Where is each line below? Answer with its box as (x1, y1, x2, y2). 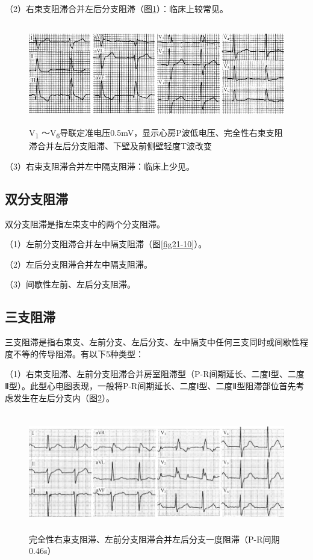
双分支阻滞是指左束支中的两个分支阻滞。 (5, 217, 165, 230)
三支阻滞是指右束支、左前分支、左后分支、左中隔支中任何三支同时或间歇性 (5, 336, 300, 348)
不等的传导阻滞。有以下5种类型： (13, 347, 144, 360)
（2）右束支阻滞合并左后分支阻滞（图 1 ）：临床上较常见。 (5, 2, 228, 14)
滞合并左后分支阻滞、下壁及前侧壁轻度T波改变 (29, 140, 212, 152)
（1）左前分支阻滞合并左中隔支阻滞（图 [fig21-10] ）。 (5, 238, 207, 250)
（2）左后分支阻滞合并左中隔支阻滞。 (5, 257, 152, 270)
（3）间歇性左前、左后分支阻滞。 (5, 278, 135, 291)
